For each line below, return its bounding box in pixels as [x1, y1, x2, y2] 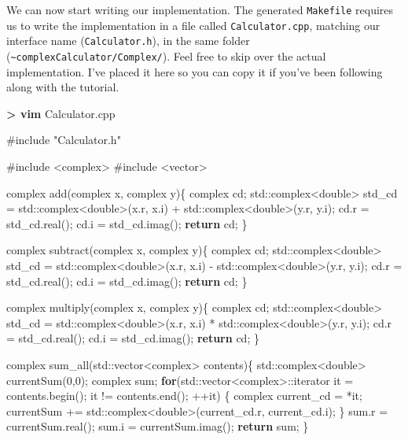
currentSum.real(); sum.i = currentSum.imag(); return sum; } [6, 418, 309, 434]
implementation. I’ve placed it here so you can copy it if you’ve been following [6, 63, 383, 79]
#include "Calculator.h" [6, 131, 121, 148]
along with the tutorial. [6, 79, 119, 95]
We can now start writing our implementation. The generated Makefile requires [6, 2, 394, 17]
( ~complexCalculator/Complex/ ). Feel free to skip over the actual [6, 47, 326, 64]
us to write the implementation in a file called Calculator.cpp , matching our [6, 17, 380, 33]
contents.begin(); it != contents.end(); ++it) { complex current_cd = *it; [6, 387, 362, 404]
